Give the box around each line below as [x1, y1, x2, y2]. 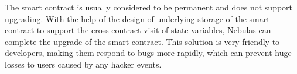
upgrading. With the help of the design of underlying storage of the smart [5, 12, 270, 24]
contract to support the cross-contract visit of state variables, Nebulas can [5, 24, 271, 36]
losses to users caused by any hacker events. [5, 58, 162, 70]
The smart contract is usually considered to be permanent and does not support [5, 1, 293, 13]
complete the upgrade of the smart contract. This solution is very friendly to [5, 35, 280, 47]
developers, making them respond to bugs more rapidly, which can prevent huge [5, 47, 292, 59]
